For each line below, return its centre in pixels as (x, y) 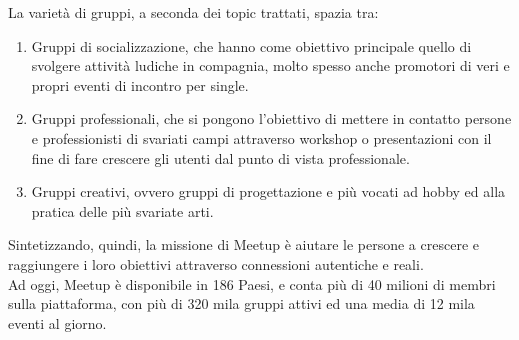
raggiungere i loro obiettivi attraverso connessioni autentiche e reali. (216, 263)
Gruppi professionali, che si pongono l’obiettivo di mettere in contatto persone (271, 118)
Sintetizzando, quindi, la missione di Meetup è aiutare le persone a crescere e (243, 244)
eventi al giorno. (57, 322)
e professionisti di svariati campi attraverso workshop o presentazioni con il (261, 137)
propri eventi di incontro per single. (140, 84)
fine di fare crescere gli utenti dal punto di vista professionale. (220, 157)
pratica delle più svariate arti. (122, 210)
